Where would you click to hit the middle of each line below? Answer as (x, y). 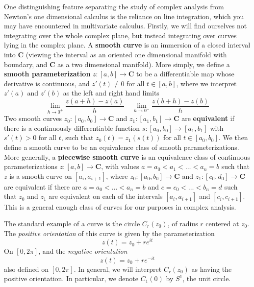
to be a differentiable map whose (185, 74)
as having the (212, 269)
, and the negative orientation (83, 251)
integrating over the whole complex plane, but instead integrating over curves (120, 35)
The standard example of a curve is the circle (72, 223)
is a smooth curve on (41, 176)
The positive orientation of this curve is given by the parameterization (109, 233)
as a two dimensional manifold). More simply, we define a (144, 64)
